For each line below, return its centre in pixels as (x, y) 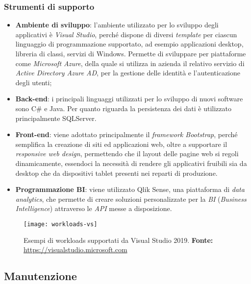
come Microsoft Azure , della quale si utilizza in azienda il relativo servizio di (130, 63)
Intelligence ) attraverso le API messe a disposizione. (94, 208)
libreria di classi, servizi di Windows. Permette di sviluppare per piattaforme (131, 53)
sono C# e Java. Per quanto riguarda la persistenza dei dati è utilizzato (123, 108)
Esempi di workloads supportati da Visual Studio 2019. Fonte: (118, 240)
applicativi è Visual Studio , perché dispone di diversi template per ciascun (126, 34)
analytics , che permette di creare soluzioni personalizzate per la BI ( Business (131, 199)
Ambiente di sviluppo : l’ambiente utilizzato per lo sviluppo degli (117, 25)
